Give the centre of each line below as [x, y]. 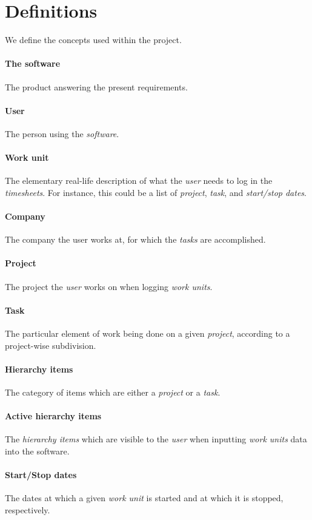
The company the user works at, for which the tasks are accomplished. [135, 239]
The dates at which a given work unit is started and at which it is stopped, [144, 498]
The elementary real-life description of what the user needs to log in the [139, 181]
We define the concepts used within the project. [93, 40]
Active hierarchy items [53, 416]
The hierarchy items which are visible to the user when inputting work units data [156, 439]
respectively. [28, 510]
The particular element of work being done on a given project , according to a [148, 333]
